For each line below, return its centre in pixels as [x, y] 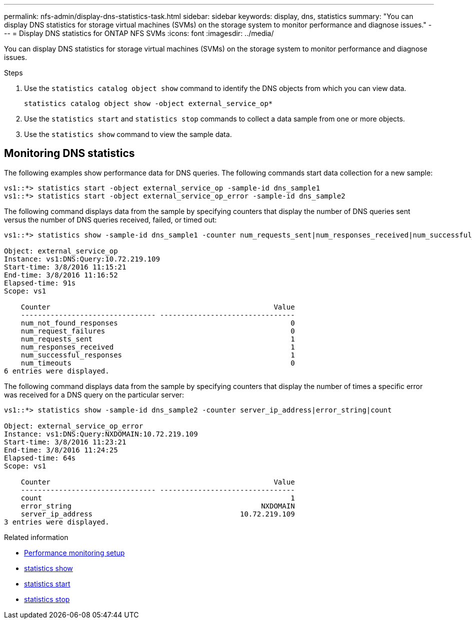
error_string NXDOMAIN [158, 506]
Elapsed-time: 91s [40, 283]
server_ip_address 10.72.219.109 [158, 514]
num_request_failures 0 [158, 331]
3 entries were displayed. [57, 522]
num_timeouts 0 [158, 363]
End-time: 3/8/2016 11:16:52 [61, 275]
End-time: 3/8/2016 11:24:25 [61, 450]
